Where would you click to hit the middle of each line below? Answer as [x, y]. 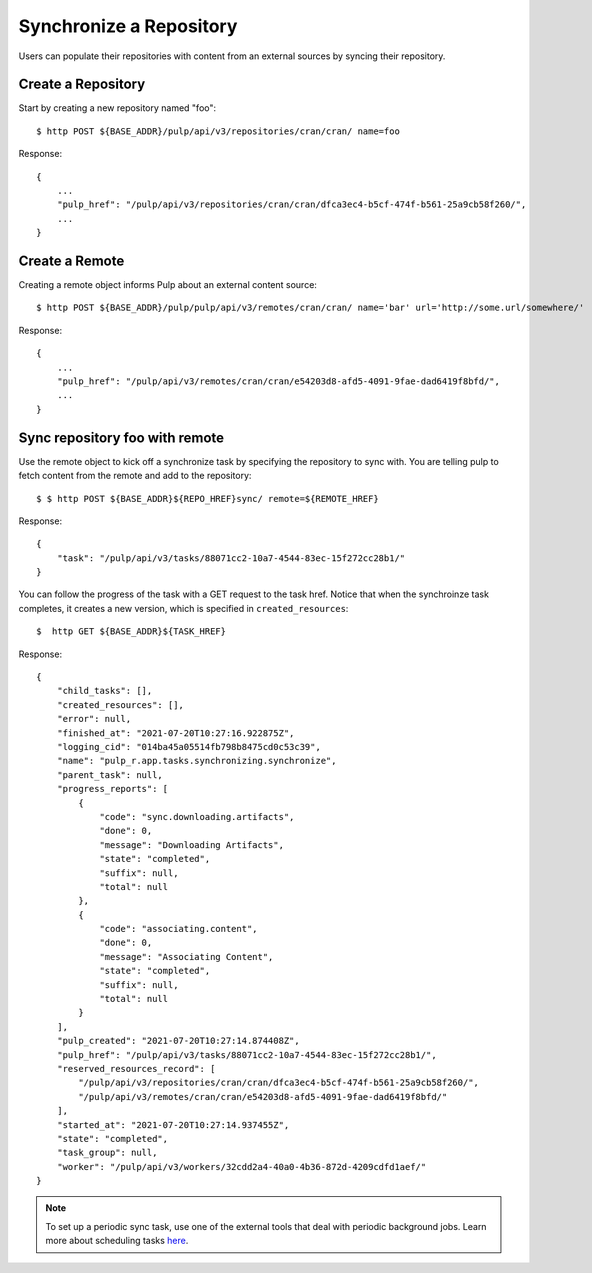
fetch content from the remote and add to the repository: [135, 476]
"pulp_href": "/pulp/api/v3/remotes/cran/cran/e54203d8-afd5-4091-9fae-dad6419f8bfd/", [278, 381]
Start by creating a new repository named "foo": [117, 108]
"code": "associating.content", [179, 929]
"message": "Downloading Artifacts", [192, 844]
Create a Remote [71, 261]
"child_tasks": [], [104, 691]
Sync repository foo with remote [121, 437]
